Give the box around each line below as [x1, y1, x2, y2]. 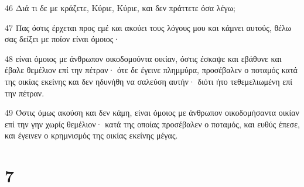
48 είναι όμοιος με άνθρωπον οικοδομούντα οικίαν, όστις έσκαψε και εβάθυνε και [5, 52, 282, 64]
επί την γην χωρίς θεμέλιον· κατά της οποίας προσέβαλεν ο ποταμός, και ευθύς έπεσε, [5, 117, 300, 130]
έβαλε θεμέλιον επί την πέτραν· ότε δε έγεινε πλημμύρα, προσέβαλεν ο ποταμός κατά [5, 64, 298, 76]
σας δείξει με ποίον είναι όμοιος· [5, 33, 120, 45]
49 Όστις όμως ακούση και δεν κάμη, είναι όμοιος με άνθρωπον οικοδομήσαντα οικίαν [5, 106, 299, 119]
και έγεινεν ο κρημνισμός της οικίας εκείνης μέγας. [5, 129, 178, 141]
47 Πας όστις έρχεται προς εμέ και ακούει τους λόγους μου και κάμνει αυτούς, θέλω [5, 21, 291, 33]
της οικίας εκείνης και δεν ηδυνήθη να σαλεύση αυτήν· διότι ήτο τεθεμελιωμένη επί [5, 75, 293, 87]
